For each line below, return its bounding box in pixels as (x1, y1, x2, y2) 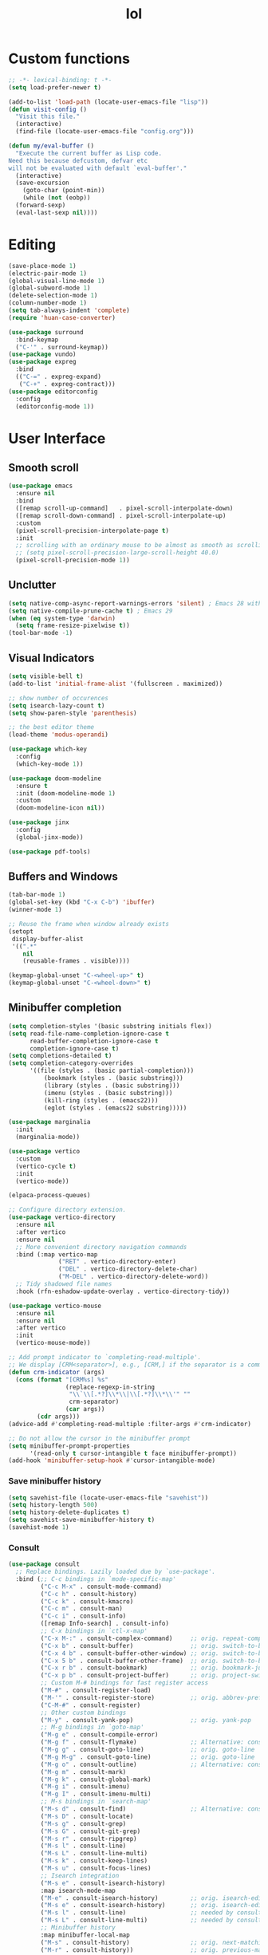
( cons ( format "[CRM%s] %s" (15, 1375, 109, 1384)
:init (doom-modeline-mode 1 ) (15, 789, 116, 798)
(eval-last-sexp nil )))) (15, 208, 98, 216)
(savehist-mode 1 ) (8, 1523, 69, 1531)
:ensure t (15, 782, 48, 790)
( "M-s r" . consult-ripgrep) (40, 1835, 137, 1843)
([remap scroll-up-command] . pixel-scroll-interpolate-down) (15, 504, 234, 512)
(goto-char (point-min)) (22, 187, 105, 195)
